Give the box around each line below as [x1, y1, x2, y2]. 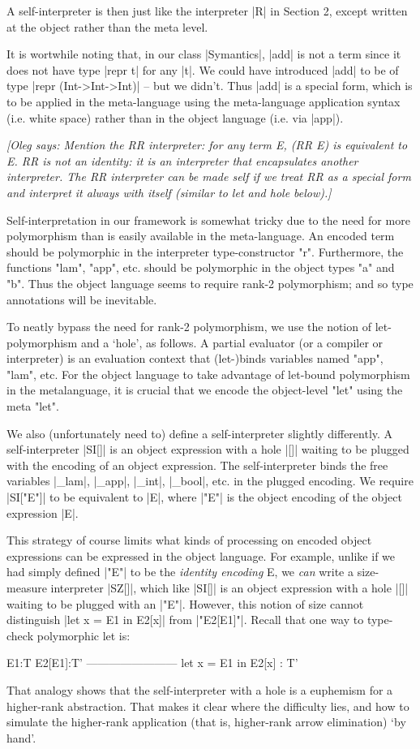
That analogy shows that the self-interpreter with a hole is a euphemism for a [6, 681, 393, 698]
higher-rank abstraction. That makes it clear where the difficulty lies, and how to [6, 697, 409, 714]
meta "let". [6, 398, 59, 415]
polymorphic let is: [36, 626, 131, 644]
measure [6, 579, 47, 596]
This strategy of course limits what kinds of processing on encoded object [6, 532, 372, 549]
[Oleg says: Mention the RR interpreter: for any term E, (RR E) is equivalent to [6, 136, 408, 153]
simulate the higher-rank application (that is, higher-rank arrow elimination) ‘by [6, 713, 406, 730]
